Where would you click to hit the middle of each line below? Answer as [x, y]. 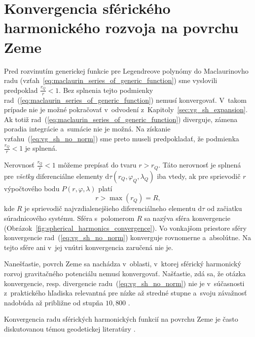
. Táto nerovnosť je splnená [200, 165]
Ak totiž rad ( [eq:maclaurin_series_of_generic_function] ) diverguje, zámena [121, 119]
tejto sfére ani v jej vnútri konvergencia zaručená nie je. [89, 247]
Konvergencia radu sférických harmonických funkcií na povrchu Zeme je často [121, 319]
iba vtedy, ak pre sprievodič [199, 176]
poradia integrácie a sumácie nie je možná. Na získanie [87, 129]
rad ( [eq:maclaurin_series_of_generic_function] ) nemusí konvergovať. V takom [126, 100]
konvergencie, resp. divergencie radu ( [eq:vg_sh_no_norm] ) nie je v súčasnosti [124, 283]
